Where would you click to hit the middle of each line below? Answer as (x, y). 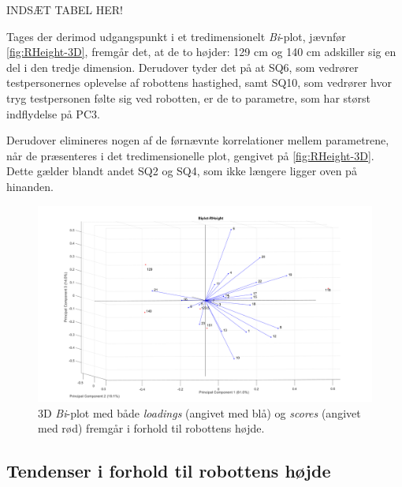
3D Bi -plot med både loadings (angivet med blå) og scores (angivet (199, 412)
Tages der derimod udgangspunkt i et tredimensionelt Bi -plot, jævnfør (176, 36)
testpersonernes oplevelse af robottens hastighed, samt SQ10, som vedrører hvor (199, 82)
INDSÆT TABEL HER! (65, 9)
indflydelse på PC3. (53, 113)
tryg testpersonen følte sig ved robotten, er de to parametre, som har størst (188, 97)
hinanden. (30, 186)
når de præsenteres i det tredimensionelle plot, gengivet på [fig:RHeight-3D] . (190, 155)
